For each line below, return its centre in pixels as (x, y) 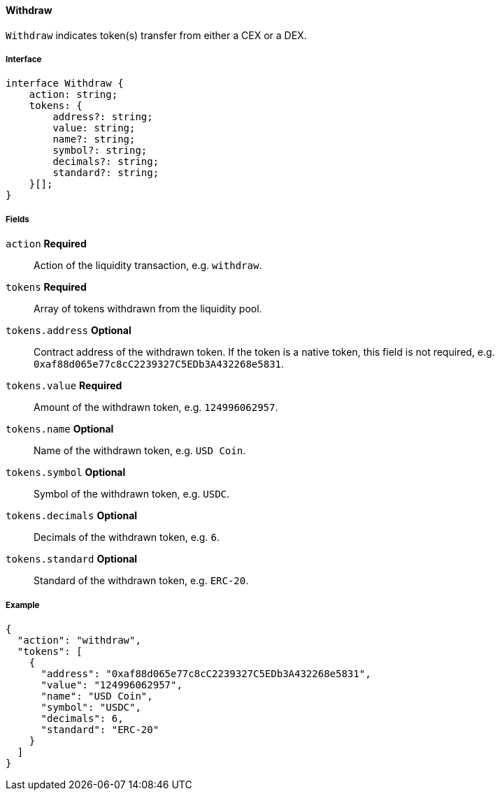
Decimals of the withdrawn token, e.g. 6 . (127, 537)
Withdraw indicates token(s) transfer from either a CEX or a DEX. (156, 35)
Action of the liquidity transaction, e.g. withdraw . (148, 266)
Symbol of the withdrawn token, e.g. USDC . (132, 494)
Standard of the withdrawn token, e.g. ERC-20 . (141, 581)
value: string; (94, 128)
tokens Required (46, 287)
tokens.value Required (64, 386)
